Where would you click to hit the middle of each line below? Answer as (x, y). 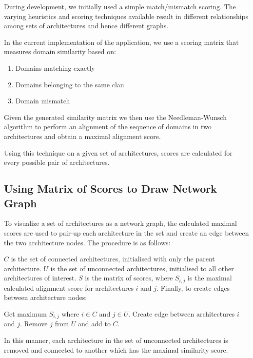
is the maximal (210, 278)
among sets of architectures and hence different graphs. (86, 26)
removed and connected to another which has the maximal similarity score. (116, 349)
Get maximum (25, 313)
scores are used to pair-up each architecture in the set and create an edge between (126, 232)
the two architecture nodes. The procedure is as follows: (87, 242)
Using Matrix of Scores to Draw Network (110, 189)
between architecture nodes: (46, 297)
